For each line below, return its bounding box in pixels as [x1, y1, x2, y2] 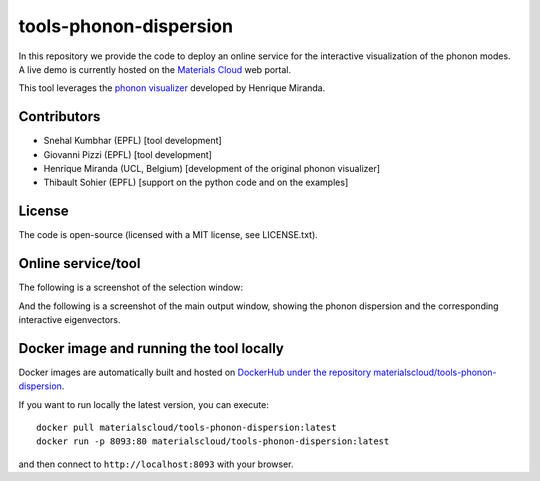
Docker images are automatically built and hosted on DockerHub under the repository [18, 366, 372, 378]
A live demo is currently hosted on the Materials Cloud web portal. [18, 63, 292, 75]
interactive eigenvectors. [18, 314, 121, 325]
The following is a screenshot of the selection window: [18, 281, 244, 294]
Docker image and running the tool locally [18, 340, 284, 357]
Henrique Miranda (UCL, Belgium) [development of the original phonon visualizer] [43, 163, 380, 175]
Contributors [18, 108, 101, 125]
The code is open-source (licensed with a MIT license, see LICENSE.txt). [18, 229, 319, 241]
